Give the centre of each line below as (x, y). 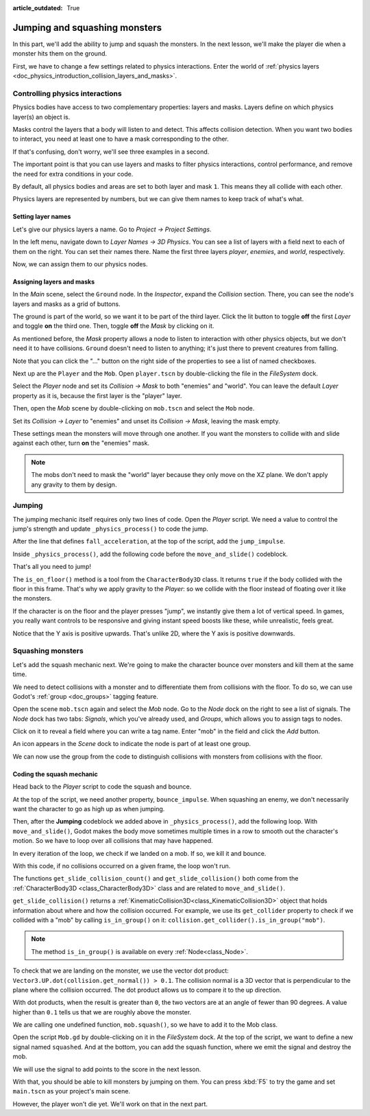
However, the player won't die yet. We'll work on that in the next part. (110, 1104)
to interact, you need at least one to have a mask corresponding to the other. (121, 139)
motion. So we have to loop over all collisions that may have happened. (113, 841)
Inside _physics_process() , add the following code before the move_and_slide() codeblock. (150, 554)
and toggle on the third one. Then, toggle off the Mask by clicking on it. (113, 326)
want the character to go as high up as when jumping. (89, 809)
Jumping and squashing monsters (87, 27)
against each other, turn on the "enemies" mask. (81, 443)
